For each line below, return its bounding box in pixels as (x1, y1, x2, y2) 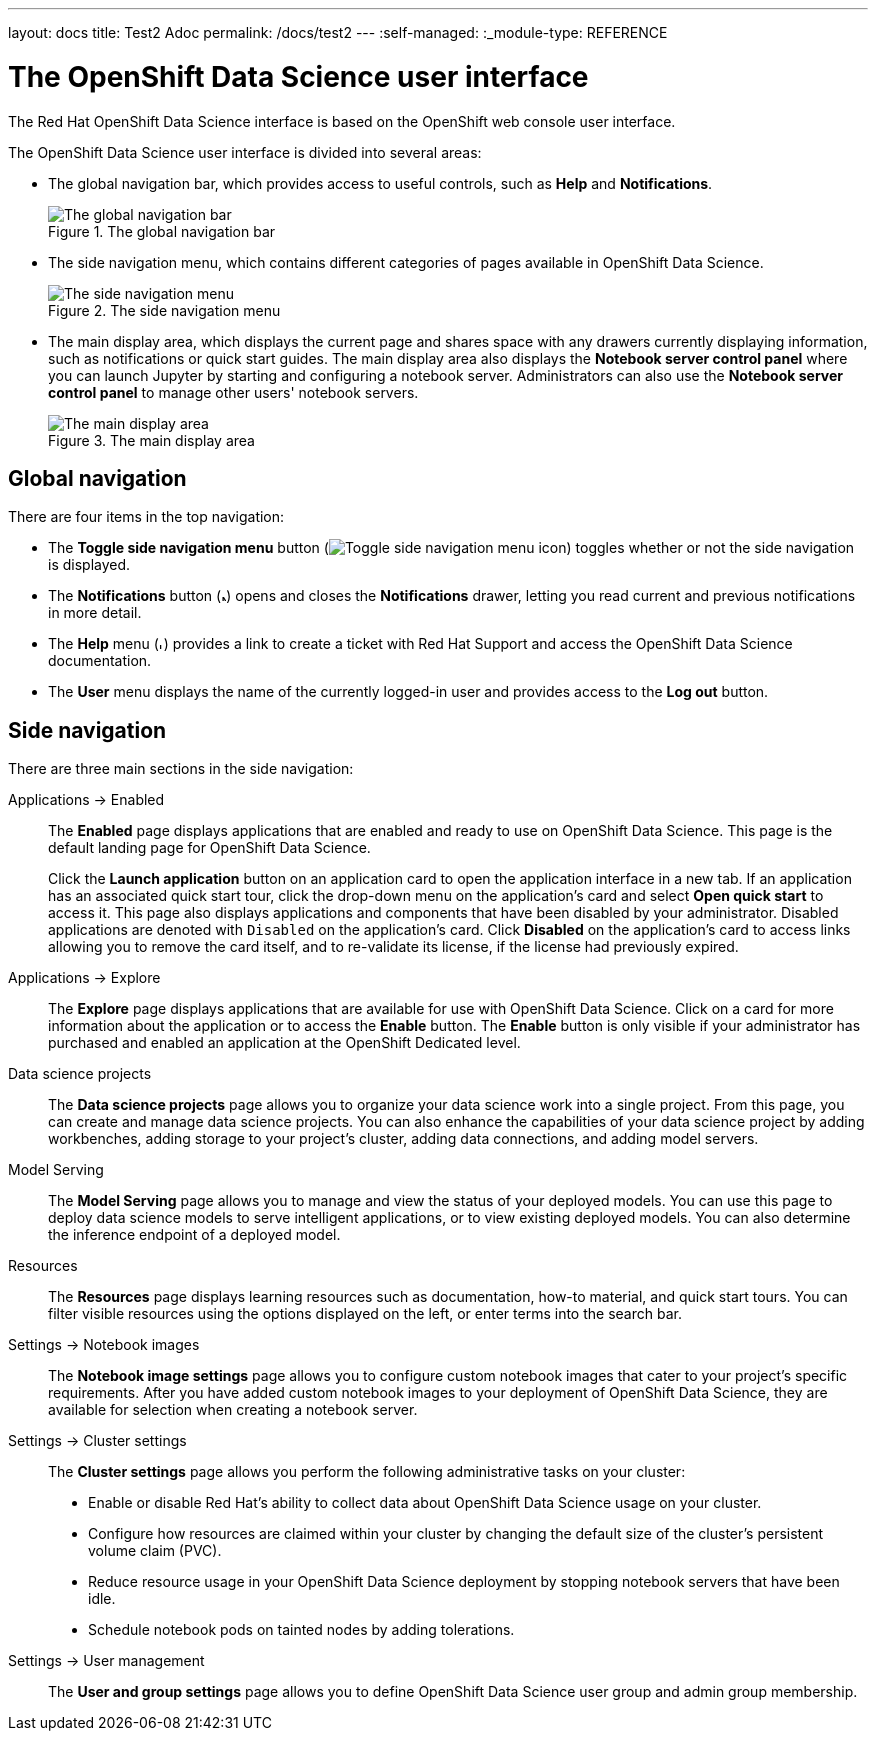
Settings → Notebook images (8, 1336, 200, 1354)
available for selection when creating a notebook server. (48, 1401, 418, 1419)
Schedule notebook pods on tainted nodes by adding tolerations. (88, 1621, 515, 1639)
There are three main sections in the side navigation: (8, 760, 354, 778)
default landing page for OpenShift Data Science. (48, 839, 371, 857)
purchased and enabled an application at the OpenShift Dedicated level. (48, 1034, 521, 1052)
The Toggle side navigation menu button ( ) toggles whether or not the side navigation (48, 539, 855, 557)
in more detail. (48, 604, 142, 622)
